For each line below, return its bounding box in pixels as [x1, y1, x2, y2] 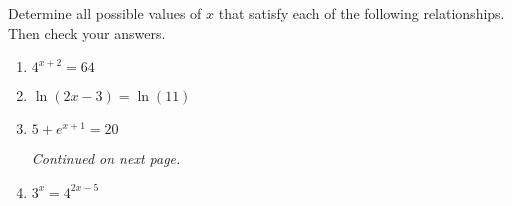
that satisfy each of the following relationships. [218, 3, 505, 23]
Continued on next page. [31, 148, 181, 169]
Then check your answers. [8, 22, 166, 43]
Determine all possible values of [8, 3, 202, 23]
